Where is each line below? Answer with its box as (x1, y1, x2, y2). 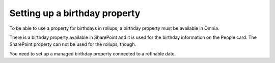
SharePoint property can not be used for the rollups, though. (9, 41, 136, 47)
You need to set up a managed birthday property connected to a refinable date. (9, 50, 176, 56)
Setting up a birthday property (9, 8, 141, 19)
